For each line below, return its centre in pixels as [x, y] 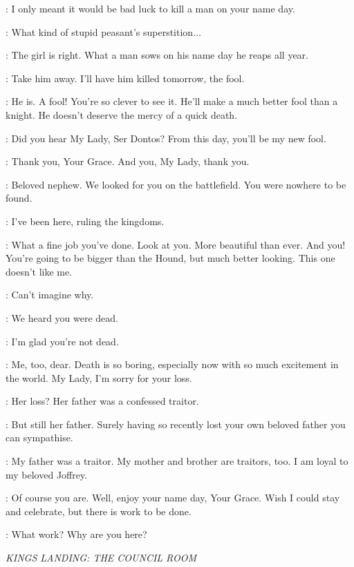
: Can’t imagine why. [50, 295]
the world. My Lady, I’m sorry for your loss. [99, 377]
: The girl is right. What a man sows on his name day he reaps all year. [157, 55]
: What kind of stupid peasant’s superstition [100, 31]
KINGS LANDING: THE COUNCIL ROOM [101, 558]
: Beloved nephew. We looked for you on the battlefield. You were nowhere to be [176, 184]
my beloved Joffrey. [47, 474]
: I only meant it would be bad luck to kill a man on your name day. [150, 8]
